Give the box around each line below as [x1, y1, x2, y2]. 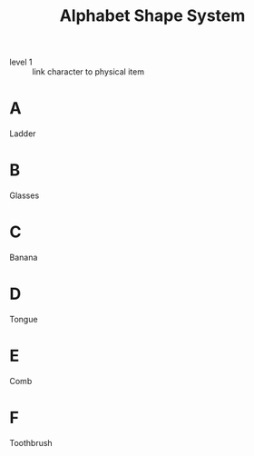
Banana [9, 252, 38, 263]
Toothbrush [9, 437, 53, 448]
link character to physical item [32, 66, 145, 77]
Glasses [9, 190, 40, 201]
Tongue [9, 313, 38, 324]
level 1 [9, 56, 34, 68]
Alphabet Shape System [59, 5, 246, 26]
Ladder [9, 128, 36, 139]
